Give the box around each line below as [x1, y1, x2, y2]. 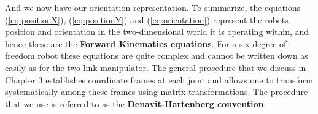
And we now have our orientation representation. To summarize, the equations [5, 1, 301, 13]
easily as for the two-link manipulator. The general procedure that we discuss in [5, 61, 306, 74]
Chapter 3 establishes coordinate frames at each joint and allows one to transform [5, 73, 313, 86]
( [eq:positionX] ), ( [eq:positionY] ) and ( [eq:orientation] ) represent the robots [5, 13, 289, 26]
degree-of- [252, 37, 289, 50]
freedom [5, 49, 35, 62]
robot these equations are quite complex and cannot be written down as [37, 49, 308, 62]
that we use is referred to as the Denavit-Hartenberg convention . [5, 97, 266, 110]
